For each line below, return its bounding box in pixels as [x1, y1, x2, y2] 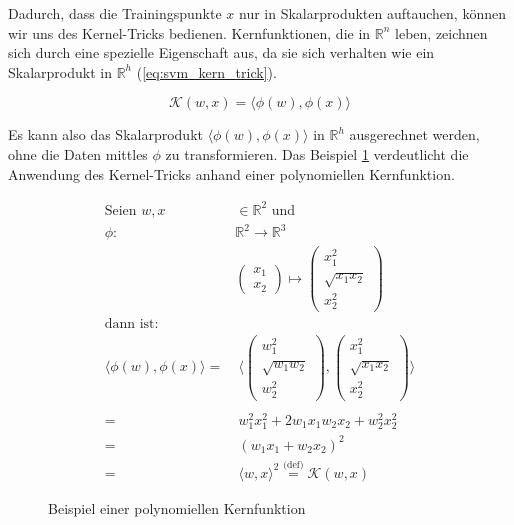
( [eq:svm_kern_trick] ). [136, 61, 277, 82]
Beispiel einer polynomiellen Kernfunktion [48, 497, 306, 518]
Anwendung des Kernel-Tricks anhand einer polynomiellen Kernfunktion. [8, 163, 455, 184]
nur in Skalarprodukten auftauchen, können [239, 3, 506, 23]
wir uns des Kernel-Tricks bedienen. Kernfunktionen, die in [8, 22, 371, 43]
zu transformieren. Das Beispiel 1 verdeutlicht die [165, 143, 469, 164]
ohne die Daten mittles [8, 143, 148, 164]
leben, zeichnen [395, 22, 488, 43]
